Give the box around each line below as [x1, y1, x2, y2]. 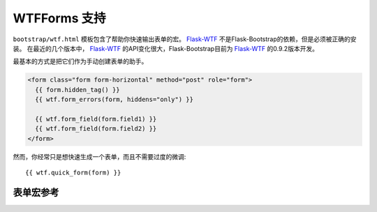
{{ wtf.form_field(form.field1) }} [35, 115, 157, 123]
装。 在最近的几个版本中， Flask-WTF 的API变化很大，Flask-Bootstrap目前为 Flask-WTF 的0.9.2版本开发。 [13, 44, 319, 52]
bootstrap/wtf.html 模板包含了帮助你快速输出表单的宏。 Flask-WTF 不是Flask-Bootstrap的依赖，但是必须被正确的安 [13, 35, 357, 43]
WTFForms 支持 [13, 10, 106, 26]
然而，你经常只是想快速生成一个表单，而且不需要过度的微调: [13, 152, 186, 160]
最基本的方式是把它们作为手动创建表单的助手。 [13, 57, 148, 66]
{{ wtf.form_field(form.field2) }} [35, 125, 157, 132]
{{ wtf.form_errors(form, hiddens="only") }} [35, 96, 193, 104]
